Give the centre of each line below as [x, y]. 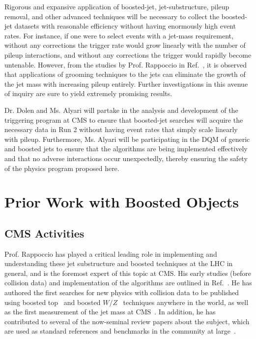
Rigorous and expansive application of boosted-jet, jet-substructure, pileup [117, 6]
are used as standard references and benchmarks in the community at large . [120, 331]
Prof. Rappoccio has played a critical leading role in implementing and [111, 254]
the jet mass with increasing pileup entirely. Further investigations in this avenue [126, 84]
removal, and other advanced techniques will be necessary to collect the [112, 16]
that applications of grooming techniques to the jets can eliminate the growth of [125, 74]
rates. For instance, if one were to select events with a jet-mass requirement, [119, 35]
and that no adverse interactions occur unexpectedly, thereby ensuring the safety [126, 158]
